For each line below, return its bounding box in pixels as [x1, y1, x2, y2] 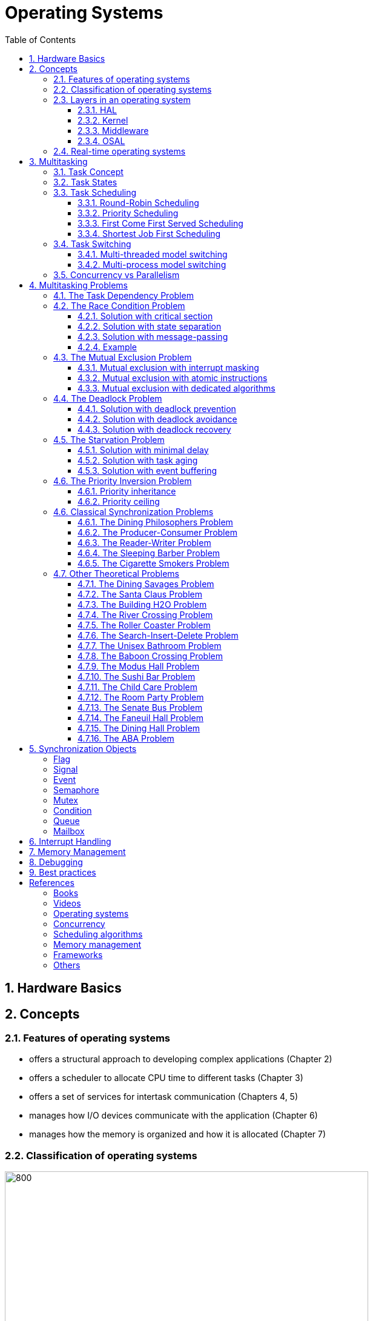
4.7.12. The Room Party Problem [78, 691, 204, 702]
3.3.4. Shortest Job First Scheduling [78, 228, 221, 239]
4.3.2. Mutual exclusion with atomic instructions [78, 372, 268, 383]
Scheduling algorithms [53, 928, 143, 939]
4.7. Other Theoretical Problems [53, 568, 180, 579]
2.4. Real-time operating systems [53, 145, 186, 156]
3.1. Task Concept [53, 166, 124, 177]
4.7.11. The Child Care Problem [78, 681, 197, 692]
